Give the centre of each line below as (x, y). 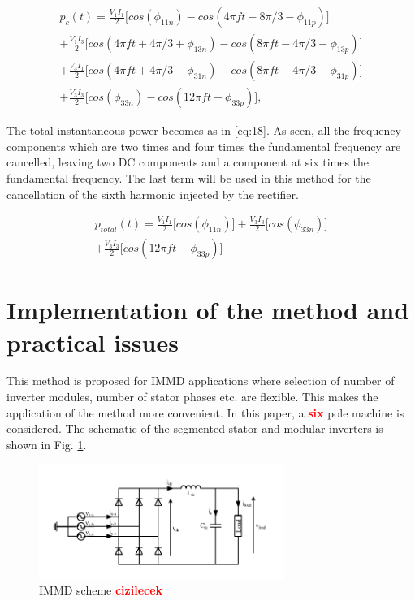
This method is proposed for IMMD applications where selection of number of (201, 380)
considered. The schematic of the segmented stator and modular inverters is (195, 428)
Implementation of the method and (208, 310)
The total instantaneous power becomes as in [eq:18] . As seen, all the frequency (204, 130)
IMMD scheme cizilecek (101, 590)
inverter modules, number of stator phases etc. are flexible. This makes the (192, 397)
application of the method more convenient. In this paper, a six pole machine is (205, 412)
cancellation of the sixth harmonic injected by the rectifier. (153, 194)
